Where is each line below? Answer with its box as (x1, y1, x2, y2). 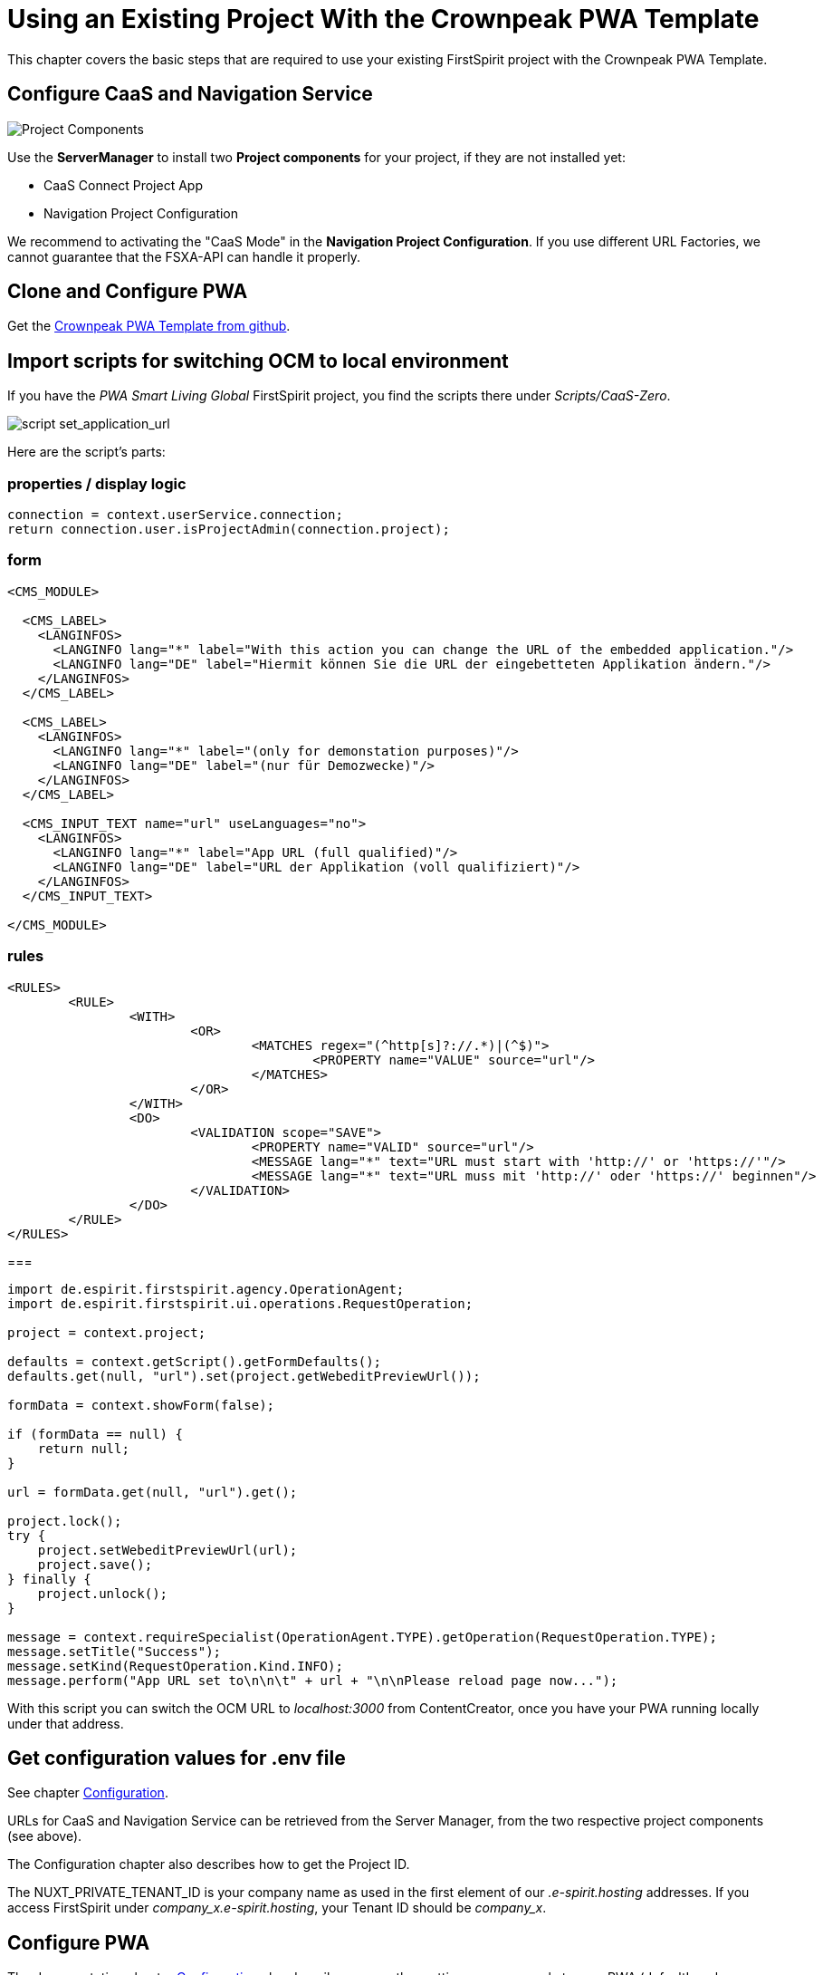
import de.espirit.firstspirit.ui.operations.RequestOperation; (7, 1296, 474, 1311)
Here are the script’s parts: (7, 444, 166, 460)
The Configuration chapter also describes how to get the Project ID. (7, 1856, 410, 1873)
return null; (37, 1440, 129, 1456)
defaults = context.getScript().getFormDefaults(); (7, 1354, 382, 1369)
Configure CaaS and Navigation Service (7, 82, 373, 106)
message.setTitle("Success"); (7, 1643, 222, 1659)
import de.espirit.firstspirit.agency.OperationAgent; (7, 1281, 405, 1296)
